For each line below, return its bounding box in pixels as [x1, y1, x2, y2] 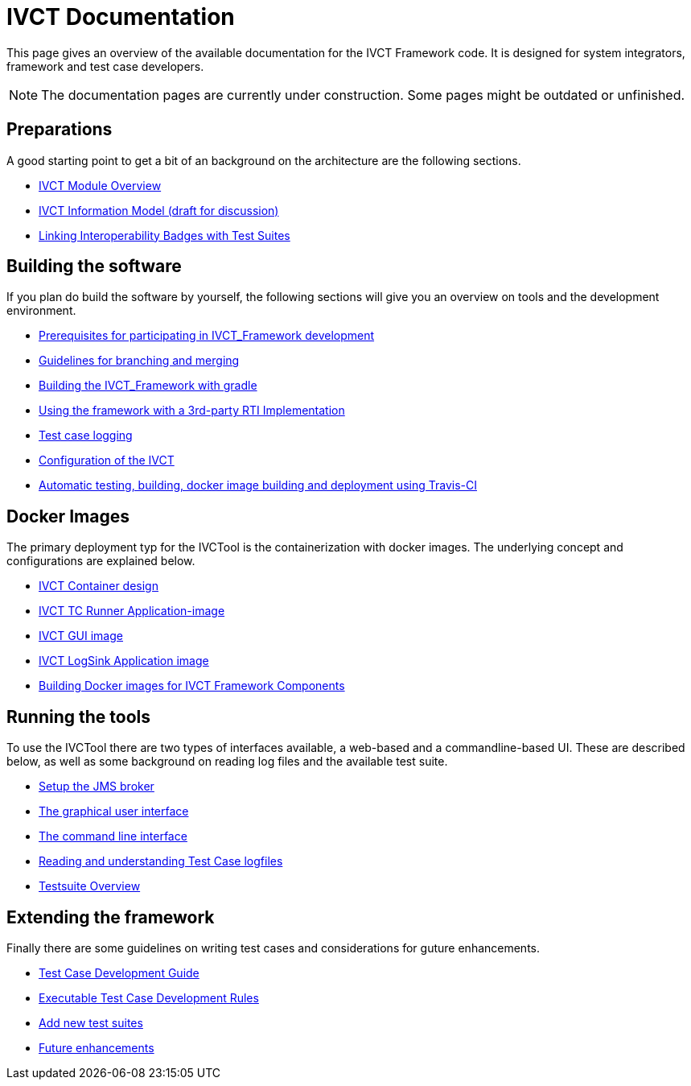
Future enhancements [39, 1040, 154, 1055]
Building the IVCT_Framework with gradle [39, 378, 257, 393]
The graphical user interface [39, 804, 189, 819]
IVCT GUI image [39, 629, 123, 643]
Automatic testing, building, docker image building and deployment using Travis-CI [39, 478, 477, 493]
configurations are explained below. [6, 554, 195, 568]
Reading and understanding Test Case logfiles [39, 854, 283, 869]
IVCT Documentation [6, 3, 235, 31]
